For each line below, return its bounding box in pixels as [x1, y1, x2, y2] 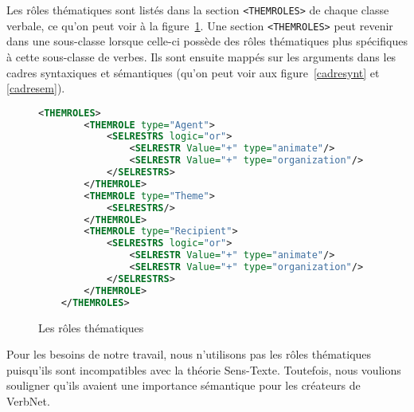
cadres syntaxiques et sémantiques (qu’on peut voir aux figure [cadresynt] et [6, 64, 380, 80]
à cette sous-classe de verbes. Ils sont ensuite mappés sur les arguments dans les [6, 48, 396, 65]
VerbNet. [6, 392, 50, 409]
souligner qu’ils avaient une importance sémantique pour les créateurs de [6, 377, 361, 394]
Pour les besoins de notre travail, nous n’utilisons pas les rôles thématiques [6, 346, 372, 363]
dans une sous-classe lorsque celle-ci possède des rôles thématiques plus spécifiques [6, 33, 408, 49]
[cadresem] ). [6, 80, 65, 96]
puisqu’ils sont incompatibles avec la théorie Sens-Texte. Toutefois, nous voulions [6, 361, 401, 378]
